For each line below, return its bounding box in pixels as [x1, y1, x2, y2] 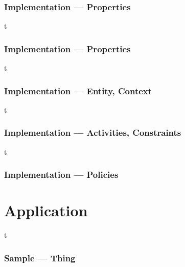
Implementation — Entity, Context [4, 84, 152, 97]
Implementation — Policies [4, 168, 119, 181]
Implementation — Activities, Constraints [4, 126, 181, 139]
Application [4, 200, 88, 221]
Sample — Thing [4, 251, 76, 264]
